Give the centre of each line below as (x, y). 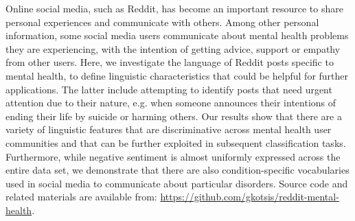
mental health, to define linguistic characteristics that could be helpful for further (177, 75)
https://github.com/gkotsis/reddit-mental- (250, 197)
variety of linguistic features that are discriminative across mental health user (169, 129)
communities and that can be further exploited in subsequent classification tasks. (176, 142)
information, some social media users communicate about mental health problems (177, 35)
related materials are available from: (81, 197)
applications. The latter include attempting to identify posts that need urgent (169, 89)
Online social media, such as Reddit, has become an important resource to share (174, 8)
